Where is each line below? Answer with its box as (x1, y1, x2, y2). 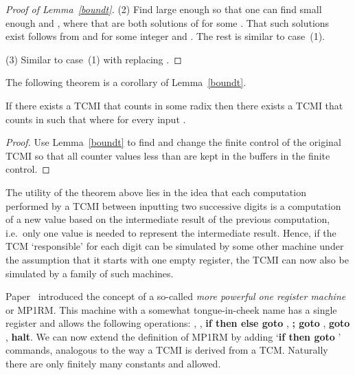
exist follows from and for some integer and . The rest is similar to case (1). (5, 29, 325, 43)
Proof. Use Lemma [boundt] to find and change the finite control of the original (5, 135, 341, 149)
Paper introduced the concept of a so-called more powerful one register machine (5, 289, 346, 303)
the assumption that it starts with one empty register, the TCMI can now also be (5, 252, 349, 266)
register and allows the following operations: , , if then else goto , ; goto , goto (5, 316, 350, 330)
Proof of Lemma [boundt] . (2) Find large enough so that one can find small (5, 2, 322, 16)
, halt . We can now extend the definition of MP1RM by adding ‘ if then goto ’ (5, 329, 341, 343)
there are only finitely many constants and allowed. (5, 356, 221, 371)
